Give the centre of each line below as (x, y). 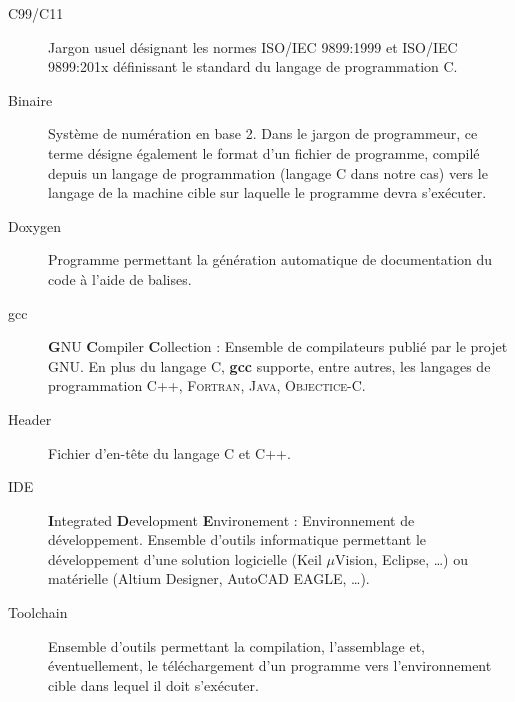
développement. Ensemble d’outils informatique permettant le (237, 539)
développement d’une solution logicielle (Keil (185, 558)
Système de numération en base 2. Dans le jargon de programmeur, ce (263, 133)
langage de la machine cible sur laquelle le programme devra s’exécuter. (267, 192)
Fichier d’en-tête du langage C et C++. (169, 452)
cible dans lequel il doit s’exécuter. (153, 684)
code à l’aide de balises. (120, 278)
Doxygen (35, 225)
